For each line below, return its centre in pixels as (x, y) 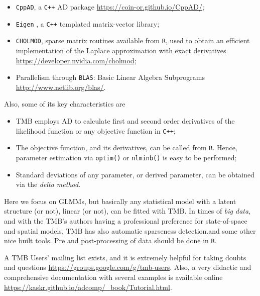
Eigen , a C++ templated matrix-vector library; (88, 23)
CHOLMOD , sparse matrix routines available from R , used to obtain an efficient (133, 40)
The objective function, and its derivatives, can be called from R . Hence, (126, 147)
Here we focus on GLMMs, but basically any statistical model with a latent (120, 201)
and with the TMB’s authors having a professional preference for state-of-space (126, 220)
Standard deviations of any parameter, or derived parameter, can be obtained (135, 174)
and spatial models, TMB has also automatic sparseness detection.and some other (130, 230)
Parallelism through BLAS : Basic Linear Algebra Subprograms (110, 77)
